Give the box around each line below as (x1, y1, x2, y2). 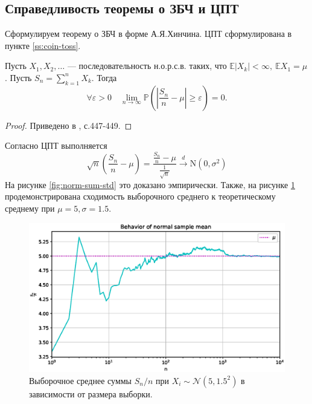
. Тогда (91, 71, 117, 83)
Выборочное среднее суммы (29, 374, 132, 386)
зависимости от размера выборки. (29, 387, 153, 400)
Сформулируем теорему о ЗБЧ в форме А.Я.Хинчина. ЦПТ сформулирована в (5, 27, 292, 40)
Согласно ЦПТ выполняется (5, 139, 107, 152)
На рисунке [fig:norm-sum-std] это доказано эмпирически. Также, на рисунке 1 (5, 178, 295, 191)
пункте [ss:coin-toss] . (5, 39, 81, 51)
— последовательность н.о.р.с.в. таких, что (67, 59, 227, 72)
